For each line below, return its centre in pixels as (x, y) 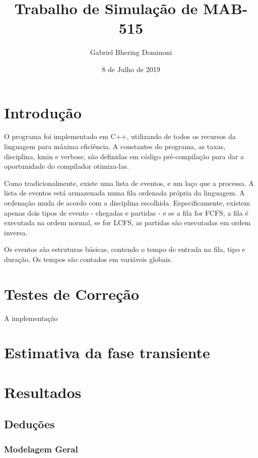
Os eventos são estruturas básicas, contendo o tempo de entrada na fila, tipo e (125, 249)
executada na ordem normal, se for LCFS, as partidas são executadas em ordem (127, 222)
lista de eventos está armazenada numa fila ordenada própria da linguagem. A (124, 193)
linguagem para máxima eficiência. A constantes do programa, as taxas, (115, 146)
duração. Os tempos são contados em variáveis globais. (88, 259)
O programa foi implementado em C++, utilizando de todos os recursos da (120, 136)
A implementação (31, 318)
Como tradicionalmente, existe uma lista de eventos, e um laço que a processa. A (129, 183)
